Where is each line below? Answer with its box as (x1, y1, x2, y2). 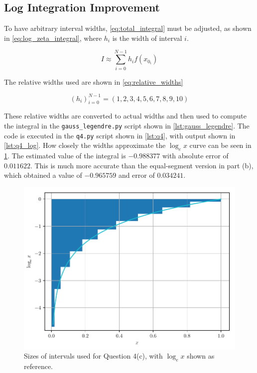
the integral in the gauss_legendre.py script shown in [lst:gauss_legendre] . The (4, 121, 250, 130)
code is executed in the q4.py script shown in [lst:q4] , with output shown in (4, 130, 236, 140)
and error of (118, 170, 155, 180)
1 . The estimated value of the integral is (4, 150, 126, 161)
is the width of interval (112, 32, 182, 43)
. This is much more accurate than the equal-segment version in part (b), (30, 160, 254, 170)
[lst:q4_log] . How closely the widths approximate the (4, 140, 166, 150)
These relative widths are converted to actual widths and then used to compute (4, 111, 247, 121)
